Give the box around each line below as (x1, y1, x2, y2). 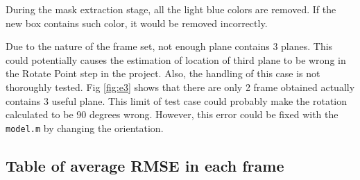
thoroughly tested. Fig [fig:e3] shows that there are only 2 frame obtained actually (6, 79, 355, 94)
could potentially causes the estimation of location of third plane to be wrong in (6, 52, 346, 67)
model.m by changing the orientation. (6, 120, 164, 135)
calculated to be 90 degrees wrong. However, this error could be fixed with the (6, 107, 338, 122)
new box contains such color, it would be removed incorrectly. (6, 15, 268, 30)
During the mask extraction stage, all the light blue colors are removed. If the (6, 2, 336, 16)
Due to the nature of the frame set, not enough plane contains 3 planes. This (6, 39, 333, 54)
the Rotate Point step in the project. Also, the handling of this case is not (6, 66, 320, 81)
